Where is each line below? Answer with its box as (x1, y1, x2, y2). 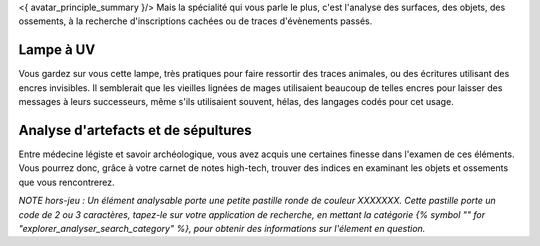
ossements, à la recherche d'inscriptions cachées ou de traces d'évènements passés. (18, 15, 373, 27)
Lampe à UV (18, 41, 96, 59)
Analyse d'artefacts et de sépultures (18, 121, 252, 139)
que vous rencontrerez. (18, 176, 115, 188)
